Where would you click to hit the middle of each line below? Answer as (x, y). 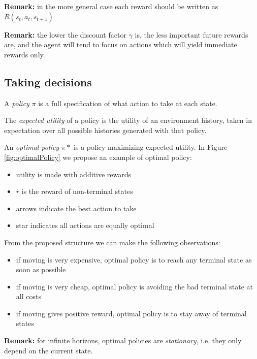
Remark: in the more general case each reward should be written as (111, 6)
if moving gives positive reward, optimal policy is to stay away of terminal (131, 313)
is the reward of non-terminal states (77, 191)
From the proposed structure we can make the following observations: (112, 242)
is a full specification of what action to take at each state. (128, 103)
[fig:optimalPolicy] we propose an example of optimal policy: (98, 157)
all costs (28, 296)
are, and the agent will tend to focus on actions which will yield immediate (121, 44)
